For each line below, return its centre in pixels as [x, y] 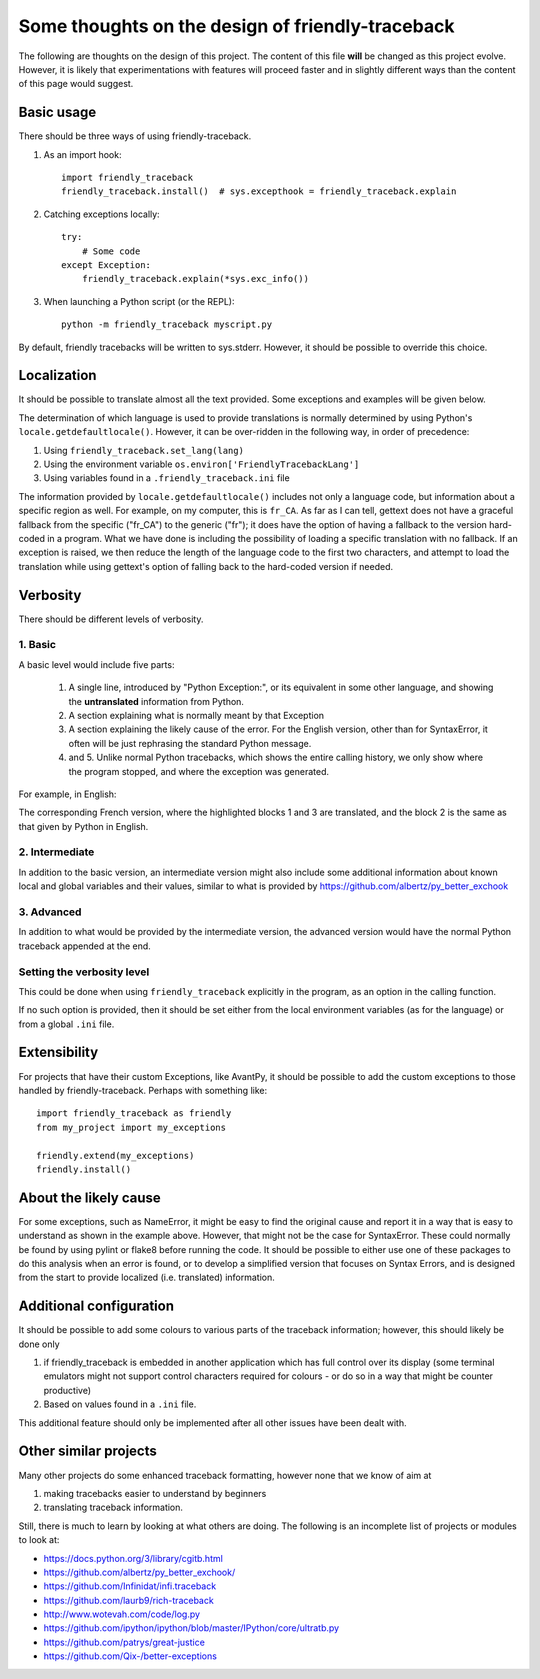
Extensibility [58, 1052]
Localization [57, 375]
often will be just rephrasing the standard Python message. [190, 743]
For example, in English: [67, 794]
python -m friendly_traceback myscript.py [167, 324]
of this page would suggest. [76, 84]
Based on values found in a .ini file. [120, 1404]
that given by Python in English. [83, 826]
